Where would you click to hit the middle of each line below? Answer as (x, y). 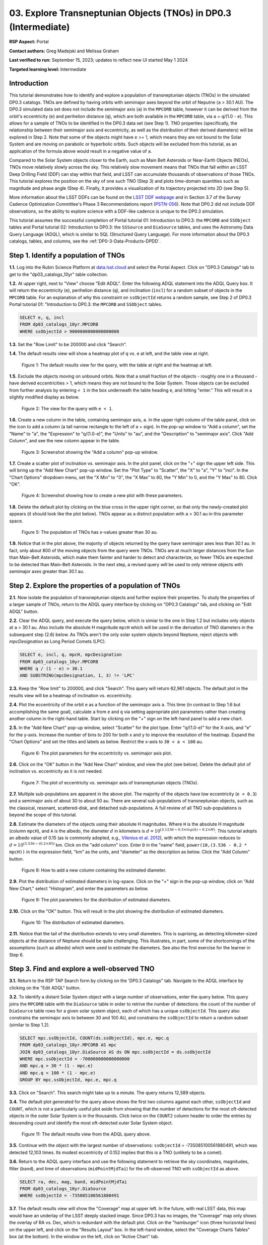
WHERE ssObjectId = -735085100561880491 (69, 1196)
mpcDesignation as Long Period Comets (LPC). (58, 641)
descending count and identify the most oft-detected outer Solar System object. (91, 1122)
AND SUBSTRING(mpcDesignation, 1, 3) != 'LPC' (77, 676)
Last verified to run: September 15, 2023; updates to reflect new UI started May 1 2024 (99, 60)
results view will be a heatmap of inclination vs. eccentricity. (71, 695)
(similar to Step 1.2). (30, 1025)
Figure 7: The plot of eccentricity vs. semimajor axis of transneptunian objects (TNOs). (110, 782)
